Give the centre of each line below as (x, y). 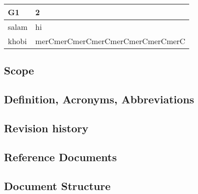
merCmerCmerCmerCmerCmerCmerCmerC (111, 41)
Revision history (46, 128)
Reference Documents (61, 157)
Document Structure (57, 185)
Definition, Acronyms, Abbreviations (99, 99)
